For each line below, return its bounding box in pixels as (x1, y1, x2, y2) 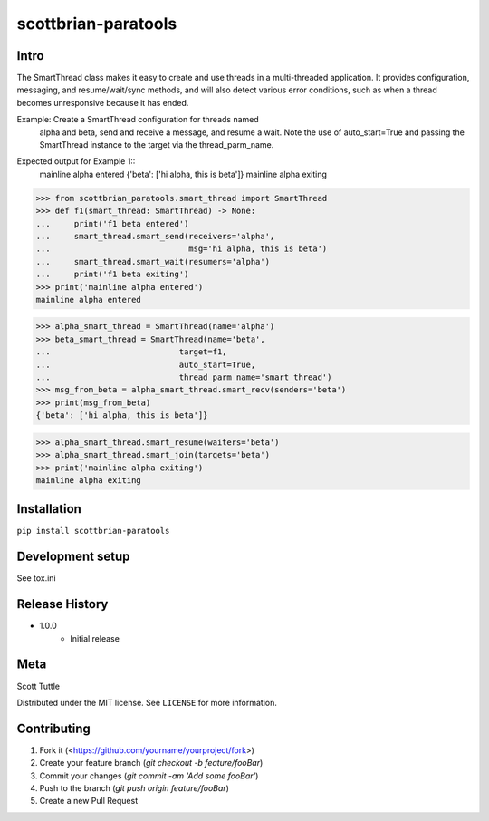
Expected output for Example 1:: (16, 156, 136, 167)
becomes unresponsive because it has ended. (16, 97, 189, 108)
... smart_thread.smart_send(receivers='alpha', (35, 231, 275, 241)
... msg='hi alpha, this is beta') (35, 244, 328, 254)
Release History (16, 596, 109, 612)
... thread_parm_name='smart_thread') (35, 372, 332, 382)
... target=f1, (35, 347, 227, 357)
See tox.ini (16, 573, 56, 584)
